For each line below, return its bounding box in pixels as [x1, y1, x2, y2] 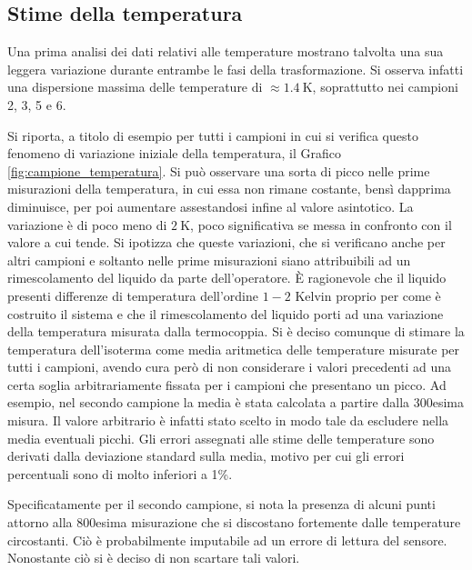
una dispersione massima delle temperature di [7, 77, 263, 96]
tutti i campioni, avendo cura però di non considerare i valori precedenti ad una [7, 357, 452, 376]
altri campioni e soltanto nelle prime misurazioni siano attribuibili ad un [7, 250, 411, 269]
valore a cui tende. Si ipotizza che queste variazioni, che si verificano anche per [7, 233, 446, 252]
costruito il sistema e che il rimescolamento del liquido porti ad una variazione [7, 304, 444, 323]
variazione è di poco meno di [7, 215, 167, 234]
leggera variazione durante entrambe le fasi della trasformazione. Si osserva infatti [7, 59, 464, 78]
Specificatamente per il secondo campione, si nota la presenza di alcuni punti [7, 495, 436, 514]
